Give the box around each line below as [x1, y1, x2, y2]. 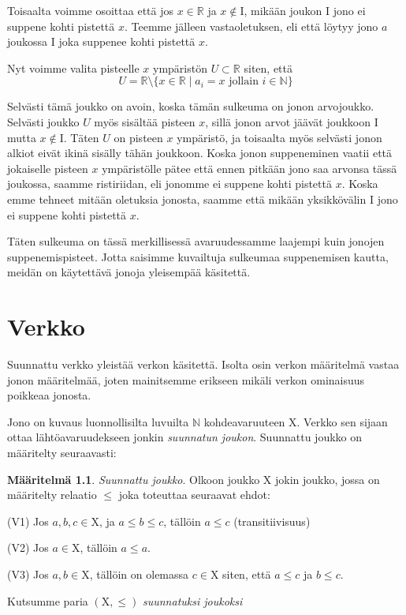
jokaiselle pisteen [7, 159, 88, 176]
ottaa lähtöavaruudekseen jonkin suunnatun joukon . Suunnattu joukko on [7, 429, 362, 445]
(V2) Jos [7, 539, 49, 556]
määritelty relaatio [7, 486, 97, 503]
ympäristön [153, 59, 207, 76]
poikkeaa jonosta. [7, 387, 91, 403]
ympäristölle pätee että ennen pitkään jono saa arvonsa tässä [102, 159, 397, 176]
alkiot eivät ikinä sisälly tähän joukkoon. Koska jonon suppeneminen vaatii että [7, 144, 393, 161]
